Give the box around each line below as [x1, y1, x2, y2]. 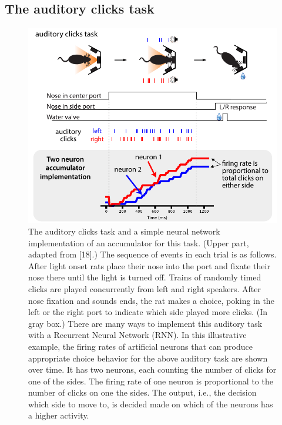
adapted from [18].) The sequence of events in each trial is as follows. [28, 248, 277, 260]
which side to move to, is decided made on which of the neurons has [28, 397, 273, 410]
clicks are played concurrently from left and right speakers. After [28, 282, 261, 295]
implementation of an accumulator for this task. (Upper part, [28, 236, 249, 249]
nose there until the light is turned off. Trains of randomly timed [28, 271, 261, 283]
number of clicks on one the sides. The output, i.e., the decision [28, 386, 257, 399]
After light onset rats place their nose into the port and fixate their [28, 259, 270, 272]
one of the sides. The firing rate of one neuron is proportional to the [28, 374, 273, 387]
